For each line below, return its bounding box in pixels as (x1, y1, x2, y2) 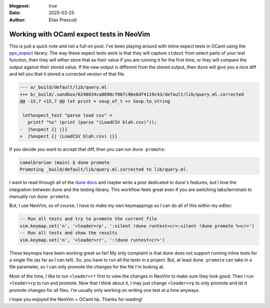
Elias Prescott (48, 16, 77, 22)
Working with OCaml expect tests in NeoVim (9, 30, 150, 38)
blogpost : (9, 3, 30, 8)
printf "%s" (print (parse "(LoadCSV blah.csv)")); (27, 119, 157, 125)
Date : (9, 10, 21, 16)
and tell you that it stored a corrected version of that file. (9, 71, 125, 77)
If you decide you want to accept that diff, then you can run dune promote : (9, 146, 165, 152)
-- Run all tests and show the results (19, 230, 117, 236)
